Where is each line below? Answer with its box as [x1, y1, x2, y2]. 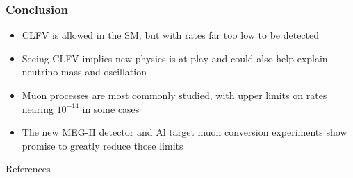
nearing [22, 101, 54, 116]
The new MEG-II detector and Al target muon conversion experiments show [22, 125, 347, 139]
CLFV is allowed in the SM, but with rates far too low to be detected [22, 28, 320, 42]
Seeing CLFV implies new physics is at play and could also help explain [22, 51, 328, 65]
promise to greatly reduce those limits [22, 138, 183, 152]
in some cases [82, 101, 140, 116]
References [6, 161, 51, 176]
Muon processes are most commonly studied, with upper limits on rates [22, 88, 327, 102]
